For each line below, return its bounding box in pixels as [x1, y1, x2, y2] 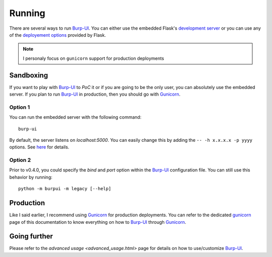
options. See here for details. [9, 144, 70, 150]
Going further [9, 232, 53, 241]
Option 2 [9, 156, 31, 163]
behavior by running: [9, 174, 53, 180]
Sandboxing [9, 71, 48, 79]
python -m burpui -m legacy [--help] [18, 186, 112, 192]
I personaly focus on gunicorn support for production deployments [23, 55, 164, 61]
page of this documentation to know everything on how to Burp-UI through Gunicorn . [9, 219, 186, 225]
